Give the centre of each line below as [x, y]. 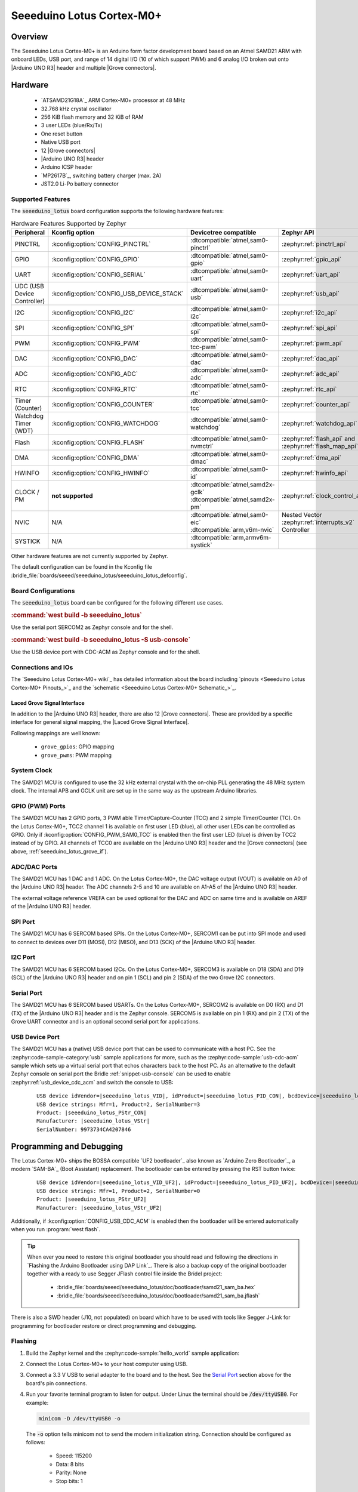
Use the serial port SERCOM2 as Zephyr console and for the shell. [92, 627]
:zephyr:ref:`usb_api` [311, 294]
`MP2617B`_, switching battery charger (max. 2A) [101, 175]
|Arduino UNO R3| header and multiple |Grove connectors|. [84, 67]
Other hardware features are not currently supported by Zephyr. [89, 556]
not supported [72, 496]
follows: [36, 1442]
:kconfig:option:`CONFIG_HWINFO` [101, 473]
